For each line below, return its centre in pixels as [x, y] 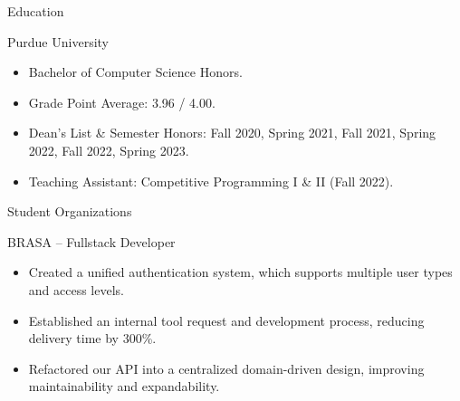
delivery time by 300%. [92, 338]
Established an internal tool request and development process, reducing [226, 320]
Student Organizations [70, 211]
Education [36, 11]
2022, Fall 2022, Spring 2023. [109, 150]
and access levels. [76, 289]
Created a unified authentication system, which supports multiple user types [240, 272]
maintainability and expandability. [124, 386]
